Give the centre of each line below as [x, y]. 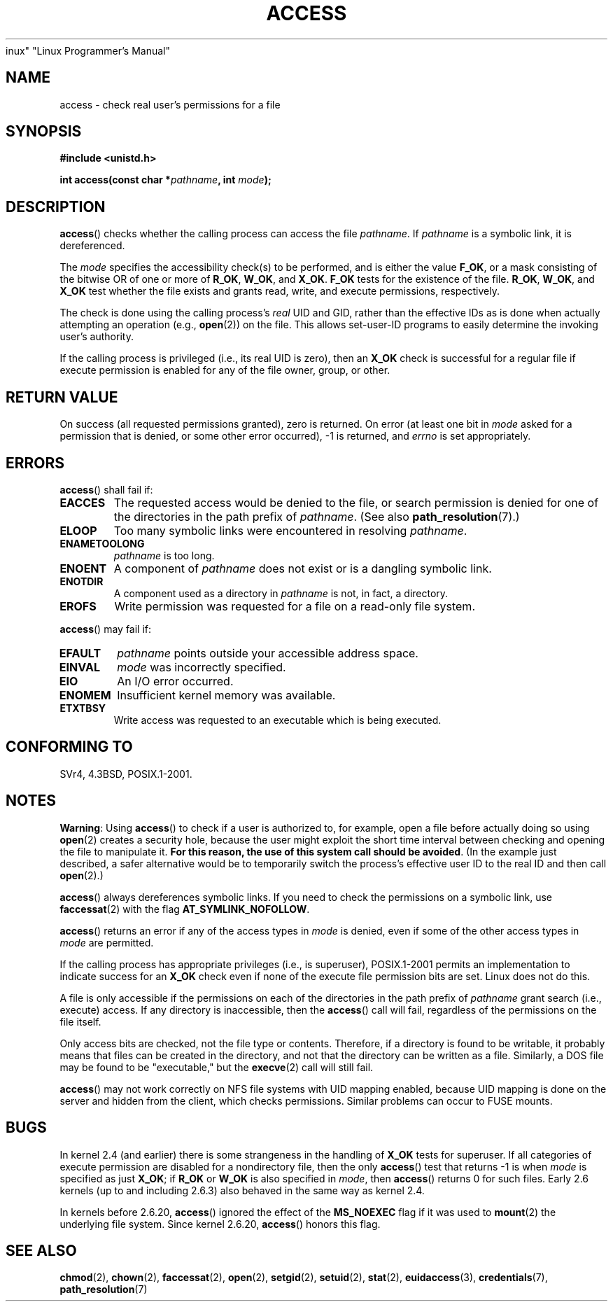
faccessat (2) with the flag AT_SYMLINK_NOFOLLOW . [185, 909]
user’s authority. [97, 337]
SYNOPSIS [44, 132]
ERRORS [35, 463]
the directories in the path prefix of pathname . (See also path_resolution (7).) [317, 516]
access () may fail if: [106, 629]
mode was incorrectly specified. [202, 667]
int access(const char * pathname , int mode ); [165, 180]
